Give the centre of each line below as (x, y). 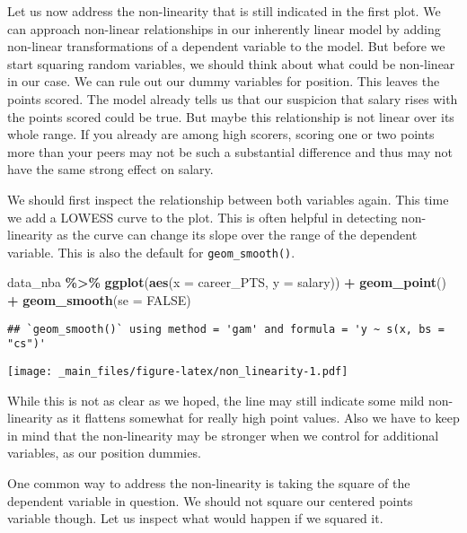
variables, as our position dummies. (104, 453)
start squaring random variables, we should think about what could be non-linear (231, 63)
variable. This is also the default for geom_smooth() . (151, 252)
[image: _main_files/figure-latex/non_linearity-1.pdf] (178, 371)
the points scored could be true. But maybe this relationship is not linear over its (231, 116)
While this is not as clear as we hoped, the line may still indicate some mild (216, 400)
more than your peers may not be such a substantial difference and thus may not (230, 151)
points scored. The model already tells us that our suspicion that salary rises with (233, 98)
